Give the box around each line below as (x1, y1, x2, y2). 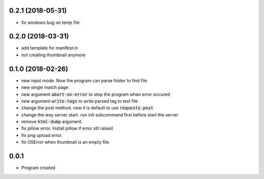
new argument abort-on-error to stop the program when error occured (21, 91, 170, 97)
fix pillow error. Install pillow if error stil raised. (21, 125, 114, 132)
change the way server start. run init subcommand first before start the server (21, 112, 178, 117)
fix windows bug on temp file (21, 20, 80, 25)
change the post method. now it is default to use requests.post (21, 105, 154, 111)
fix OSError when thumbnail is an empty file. (21, 139, 110, 145)
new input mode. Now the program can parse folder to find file (21, 77, 148, 83)
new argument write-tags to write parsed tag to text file (21, 98, 138, 104)
